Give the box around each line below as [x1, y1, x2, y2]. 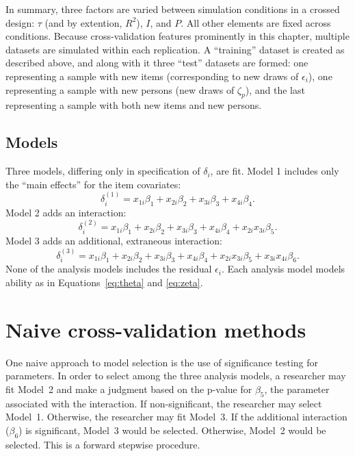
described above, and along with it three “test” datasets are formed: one [5, 55, 308, 70]
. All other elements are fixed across [181, 15, 331, 29]
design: [5, 15, 35, 29]
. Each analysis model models [221, 262, 345, 276]
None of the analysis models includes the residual [5, 262, 212, 276]
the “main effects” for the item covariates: [5, 177, 181, 191]
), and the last [245, 82, 305, 97]
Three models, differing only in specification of [5, 164, 200, 178]
